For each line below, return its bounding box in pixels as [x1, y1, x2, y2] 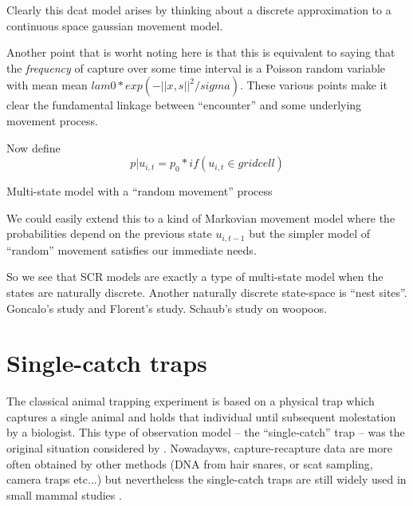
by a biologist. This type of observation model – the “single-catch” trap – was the [6, 424, 405, 441]
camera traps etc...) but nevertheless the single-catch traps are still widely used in [6, 471, 407, 488]
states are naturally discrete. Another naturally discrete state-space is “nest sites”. [6, 283, 407, 300]
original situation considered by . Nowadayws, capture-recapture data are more [6, 440, 392, 457]
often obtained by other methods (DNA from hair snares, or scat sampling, [6, 455, 373, 472]
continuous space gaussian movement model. [6, 17, 223, 34]
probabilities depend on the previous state [6, 225, 212, 242]
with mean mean [6, 77, 88, 93]
